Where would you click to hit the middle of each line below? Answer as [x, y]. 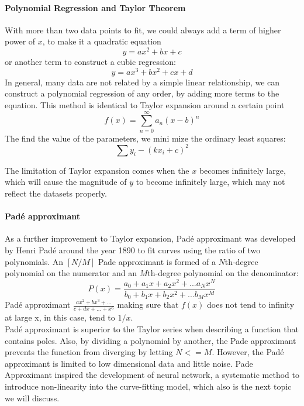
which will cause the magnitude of [66, 182]
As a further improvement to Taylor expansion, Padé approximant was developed [150, 238]
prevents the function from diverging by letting [89, 352]
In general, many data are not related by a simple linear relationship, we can [142, 82]
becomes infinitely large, [242, 170]
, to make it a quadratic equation [102, 41]
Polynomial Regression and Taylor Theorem [95, 7]
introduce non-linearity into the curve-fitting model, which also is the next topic [148, 386]
